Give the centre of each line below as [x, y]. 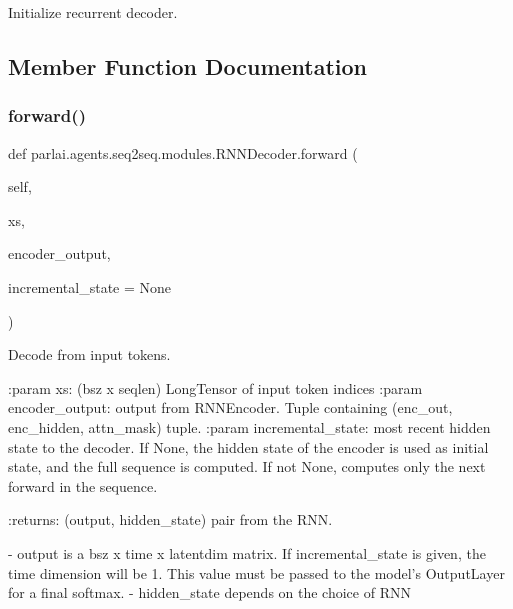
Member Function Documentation [188, 65]
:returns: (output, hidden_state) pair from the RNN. [170, 519]
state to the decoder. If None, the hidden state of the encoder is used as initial [248, 446]
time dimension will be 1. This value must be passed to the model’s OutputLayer [256, 572]
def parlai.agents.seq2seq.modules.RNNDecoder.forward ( [183, 152]
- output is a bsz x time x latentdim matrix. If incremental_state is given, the [247, 552]
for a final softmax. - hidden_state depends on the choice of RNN [209, 592]
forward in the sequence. [83, 485]
